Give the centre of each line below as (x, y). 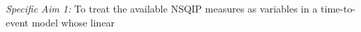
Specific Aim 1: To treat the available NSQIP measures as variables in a (162, 8)
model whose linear (73, 22)
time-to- (338, 8)
